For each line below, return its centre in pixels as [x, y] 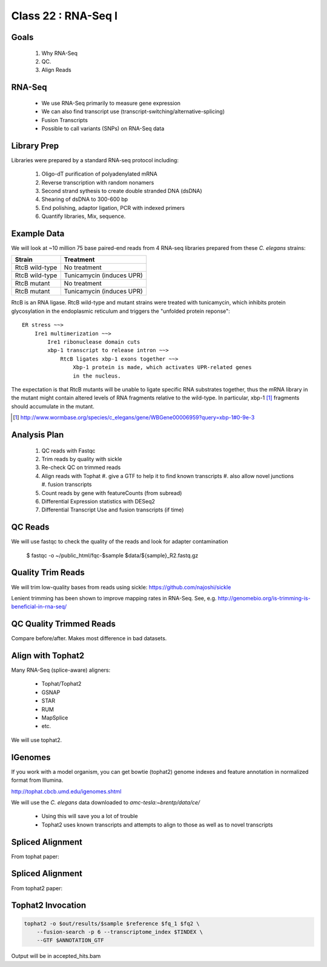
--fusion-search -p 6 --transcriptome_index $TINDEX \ [120, 932]
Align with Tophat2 [48, 656]
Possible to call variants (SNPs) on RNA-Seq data [103, 128]
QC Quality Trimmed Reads [64, 624]
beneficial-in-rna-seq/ [39, 607]
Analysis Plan [38, 435]
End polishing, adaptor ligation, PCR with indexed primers [113, 208]
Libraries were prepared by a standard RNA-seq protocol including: [95, 160]
